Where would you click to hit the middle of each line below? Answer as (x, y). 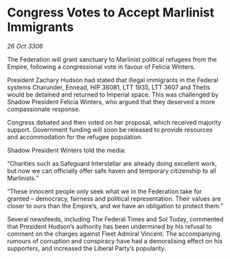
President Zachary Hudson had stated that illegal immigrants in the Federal (113, 79)
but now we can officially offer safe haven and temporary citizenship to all (112, 171)
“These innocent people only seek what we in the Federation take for (105, 191)
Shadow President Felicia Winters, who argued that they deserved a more (111, 101)
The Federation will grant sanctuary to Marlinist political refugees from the (112, 59)
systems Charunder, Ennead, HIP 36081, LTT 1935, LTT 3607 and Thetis (109, 87)
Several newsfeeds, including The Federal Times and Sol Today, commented (115, 219)
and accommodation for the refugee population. (75, 137)
